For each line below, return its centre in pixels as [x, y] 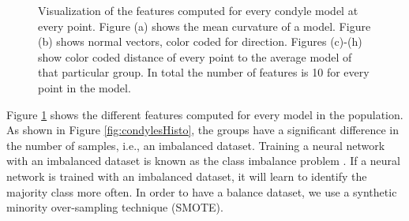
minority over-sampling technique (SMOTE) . [115, 207]
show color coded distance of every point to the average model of [195, 56]
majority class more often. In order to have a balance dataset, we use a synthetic [202, 191]
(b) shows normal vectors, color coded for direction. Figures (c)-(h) [200, 41]
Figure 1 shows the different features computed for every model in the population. [205, 114]
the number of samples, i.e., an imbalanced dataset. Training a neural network [196, 145]
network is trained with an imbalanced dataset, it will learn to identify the [187, 176]
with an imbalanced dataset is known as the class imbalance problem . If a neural [203, 161]
